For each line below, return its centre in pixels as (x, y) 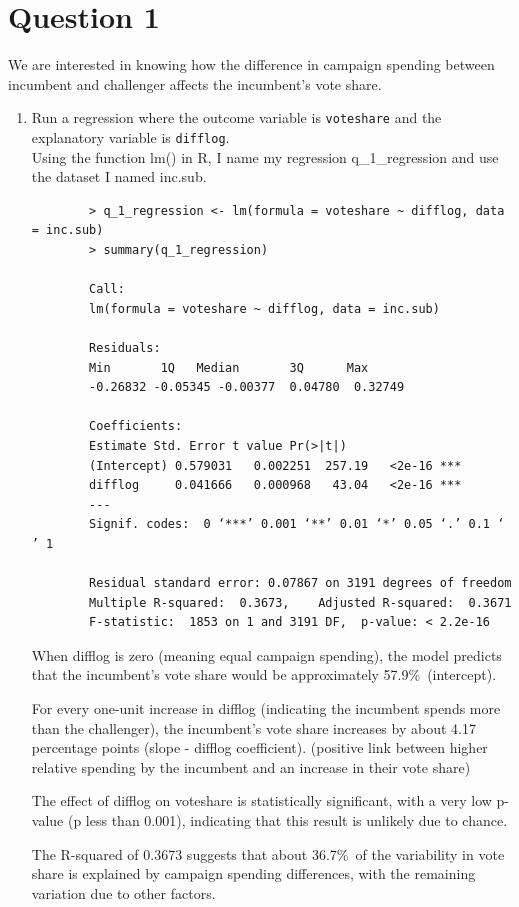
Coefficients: (136, 426)
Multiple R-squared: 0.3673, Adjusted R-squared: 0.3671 (300, 602)
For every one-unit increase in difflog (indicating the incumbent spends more (266, 708)
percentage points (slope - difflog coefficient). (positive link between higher (259, 747)
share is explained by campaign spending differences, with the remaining (253, 873)
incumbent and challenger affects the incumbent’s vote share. (195, 83)
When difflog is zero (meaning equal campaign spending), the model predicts (266, 654)
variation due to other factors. (123, 892)
